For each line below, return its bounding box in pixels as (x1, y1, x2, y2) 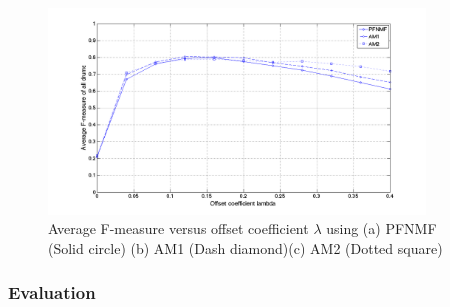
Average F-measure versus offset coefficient (48, 218, 309, 239)
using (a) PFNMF (326, 218, 437, 239)
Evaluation (8, 280, 96, 305)
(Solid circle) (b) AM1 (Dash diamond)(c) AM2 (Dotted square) (48, 237, 443, 258)
